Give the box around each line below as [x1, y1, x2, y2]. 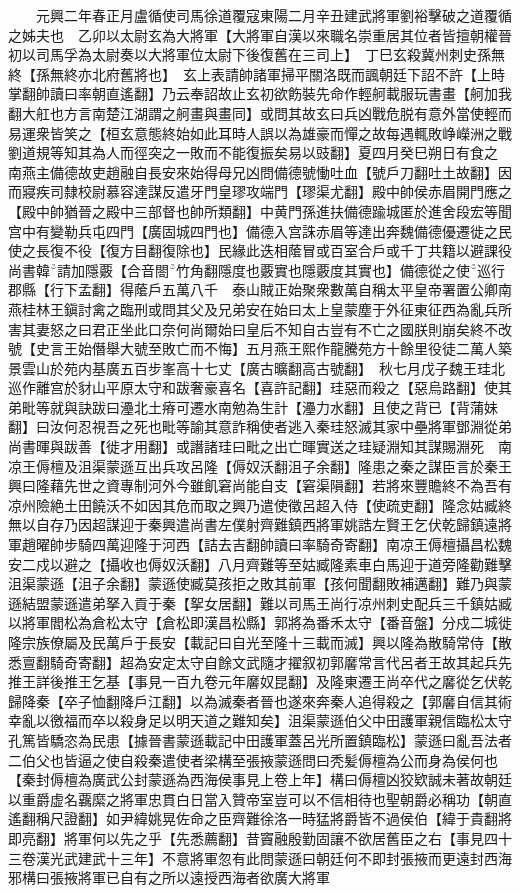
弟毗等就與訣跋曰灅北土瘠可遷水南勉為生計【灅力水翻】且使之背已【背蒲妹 [8, 396, 498, 417]
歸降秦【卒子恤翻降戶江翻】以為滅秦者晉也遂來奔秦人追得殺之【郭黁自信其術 [8, 690, 512, 711]
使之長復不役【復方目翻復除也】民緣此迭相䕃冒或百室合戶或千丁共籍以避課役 [8, 240, 512, 261]
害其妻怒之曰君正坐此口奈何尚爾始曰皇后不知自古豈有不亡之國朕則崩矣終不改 [8, 318, 512, 339]
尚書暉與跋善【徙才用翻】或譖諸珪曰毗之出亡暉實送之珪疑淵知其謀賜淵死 [8, 436, 484, 457]
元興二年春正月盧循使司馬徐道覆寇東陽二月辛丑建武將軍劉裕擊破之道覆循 [35, 5, 512, 25]
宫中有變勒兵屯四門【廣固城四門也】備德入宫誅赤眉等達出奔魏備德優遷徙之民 [8, 220, 512, 241]
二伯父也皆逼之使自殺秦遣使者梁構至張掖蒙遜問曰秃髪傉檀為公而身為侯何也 [8, 749, 498, 770]
